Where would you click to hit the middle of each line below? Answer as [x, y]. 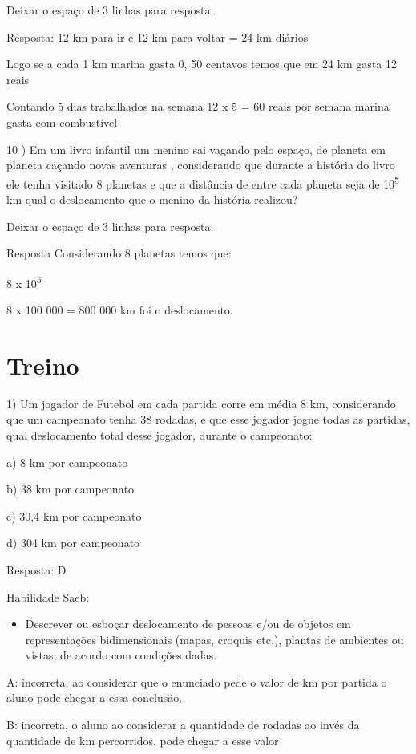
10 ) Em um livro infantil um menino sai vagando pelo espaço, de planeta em [196, 149]
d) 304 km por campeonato [73, 543]
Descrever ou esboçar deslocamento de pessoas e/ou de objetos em [188, 624]
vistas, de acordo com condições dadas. [121, 655]
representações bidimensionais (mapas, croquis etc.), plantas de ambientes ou [214, 639]
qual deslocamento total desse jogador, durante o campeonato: [160, 434]
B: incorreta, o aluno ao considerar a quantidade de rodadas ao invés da [183, 725]
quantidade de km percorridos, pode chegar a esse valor [143, 740]
